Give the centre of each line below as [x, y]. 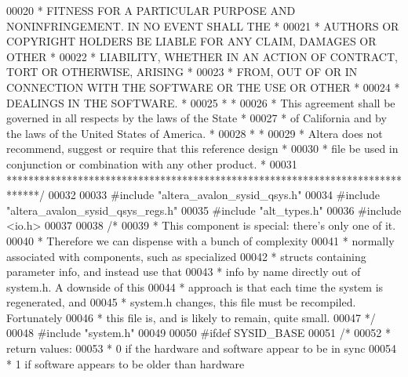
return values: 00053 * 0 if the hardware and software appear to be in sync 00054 [202, 348]
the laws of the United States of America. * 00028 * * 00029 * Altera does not [195, 133]
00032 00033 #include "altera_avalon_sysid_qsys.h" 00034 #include [214, 195]
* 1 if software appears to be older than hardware [126, 363]
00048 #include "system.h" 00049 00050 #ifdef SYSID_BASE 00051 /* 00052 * [199, 333]
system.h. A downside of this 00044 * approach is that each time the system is [195, 286]
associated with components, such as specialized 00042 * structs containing [186, 256]
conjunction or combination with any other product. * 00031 [152, 163]
